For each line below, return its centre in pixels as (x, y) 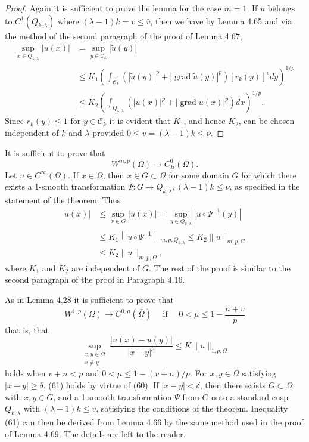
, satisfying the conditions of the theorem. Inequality (192, 408)
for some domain (199, 174)
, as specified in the (265, 186)
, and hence (205, 121)
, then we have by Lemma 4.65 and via (221, 21)
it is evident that (140, 121)
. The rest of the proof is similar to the (219, 268)
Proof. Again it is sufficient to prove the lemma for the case (113, 8)
